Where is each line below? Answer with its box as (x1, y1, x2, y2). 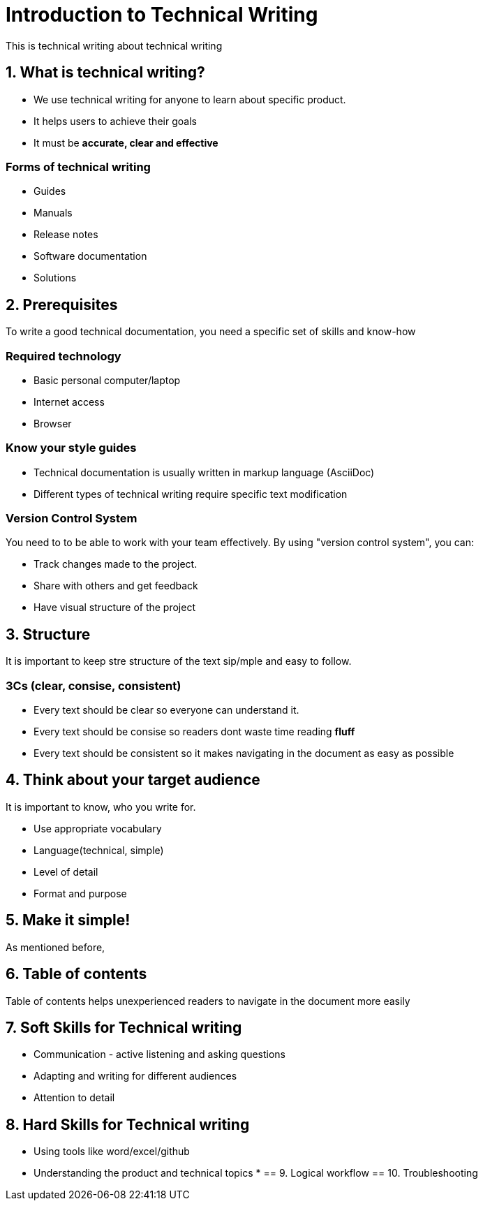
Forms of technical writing (6, 159, 151, 174)
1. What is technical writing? (6, 64, 205, 82)
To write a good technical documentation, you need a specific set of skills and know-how (6, 325, 416, 338)
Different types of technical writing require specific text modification (34, 487, 348, 500)
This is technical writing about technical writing (6, 39, 223, 52)
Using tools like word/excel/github (34, 1145, 190, 1158)
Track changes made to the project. (34, 558, 198, 571)
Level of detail (34, 865, 98, 878)
